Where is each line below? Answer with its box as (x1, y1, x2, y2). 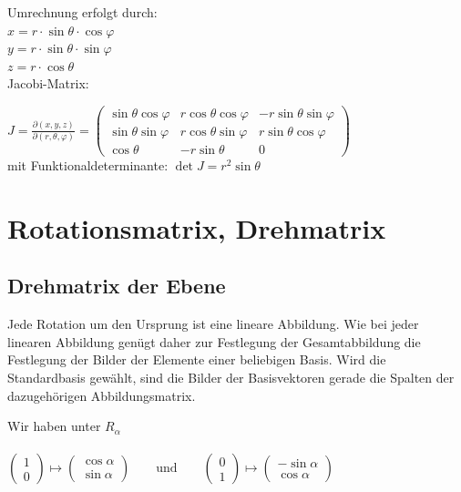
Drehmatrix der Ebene (7, 272, 226, 300)
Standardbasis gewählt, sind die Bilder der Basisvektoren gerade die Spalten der (7, 368, 455, 387)
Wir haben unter (7, 416, 101, 436)
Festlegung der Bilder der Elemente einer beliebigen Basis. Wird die (7, 350, 386, 369)
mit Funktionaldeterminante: (7, 156, 169, 175)
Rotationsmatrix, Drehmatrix (7, 209, 386, 246)
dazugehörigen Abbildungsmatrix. (7, 385, 196, 405)
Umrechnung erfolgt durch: (7, 3, 158, 21)
